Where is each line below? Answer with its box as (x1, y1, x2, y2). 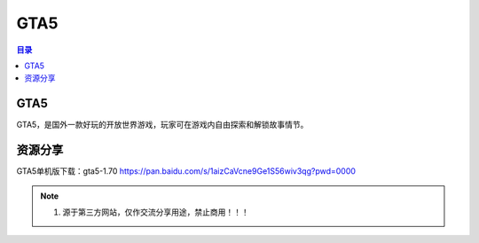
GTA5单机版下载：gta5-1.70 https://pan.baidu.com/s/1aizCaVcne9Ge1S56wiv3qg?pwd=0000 (16, 166, 357, 176)
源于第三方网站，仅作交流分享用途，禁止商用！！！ (62, 207, 249, 217)
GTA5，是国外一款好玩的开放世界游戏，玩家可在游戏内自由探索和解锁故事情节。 (16, 120, 309, 130)
